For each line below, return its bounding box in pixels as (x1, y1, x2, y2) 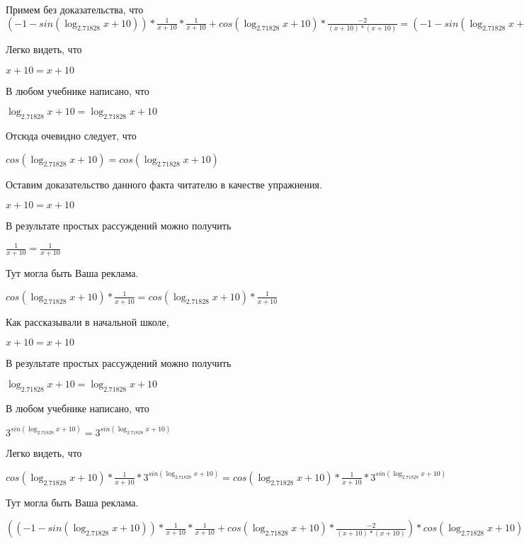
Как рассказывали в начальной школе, (6, 314, 169, 329)
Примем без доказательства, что (6, 2, 144, 16)
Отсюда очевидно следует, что (6, 127, 137, 142)
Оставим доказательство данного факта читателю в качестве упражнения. (6, 176, 322, 191)
